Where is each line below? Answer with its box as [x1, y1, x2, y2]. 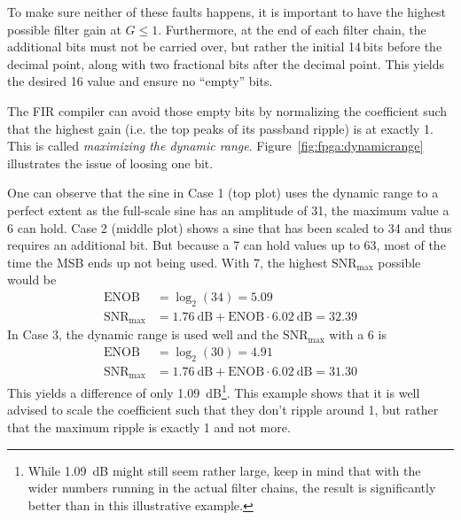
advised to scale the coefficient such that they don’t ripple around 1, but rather [7, 400, 439, 419]
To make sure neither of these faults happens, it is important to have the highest [7, 3, 446, 20]
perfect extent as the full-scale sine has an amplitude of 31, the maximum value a [7, 200, 449, 219]
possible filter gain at [7, 19, 121, 38]
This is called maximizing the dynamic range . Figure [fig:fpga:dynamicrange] [7, 136, 424, 155]
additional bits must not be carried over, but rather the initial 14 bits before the [7, 37, 442, 56]
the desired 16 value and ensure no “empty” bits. [7, 72, 273, 90]
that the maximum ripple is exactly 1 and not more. [7, 417, 291, 436]
